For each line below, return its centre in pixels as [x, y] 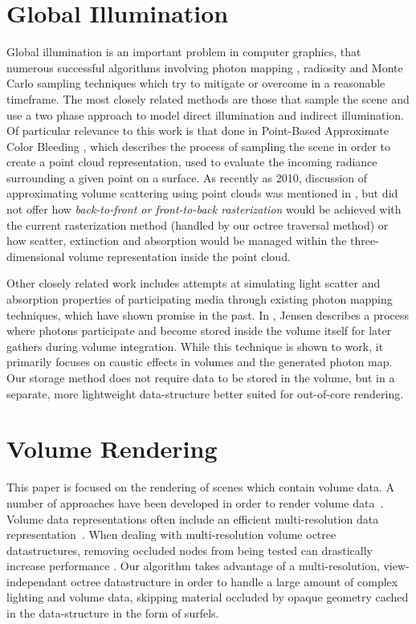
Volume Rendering [112, 449]
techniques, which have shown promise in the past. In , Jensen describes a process [208, 314]
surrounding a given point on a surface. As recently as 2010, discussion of [187, 177]
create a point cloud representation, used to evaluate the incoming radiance [192, 162]
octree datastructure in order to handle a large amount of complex [235, 581]
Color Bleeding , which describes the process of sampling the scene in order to [198, 146]
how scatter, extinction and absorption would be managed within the [177, 241]
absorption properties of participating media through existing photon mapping [200, 299]
